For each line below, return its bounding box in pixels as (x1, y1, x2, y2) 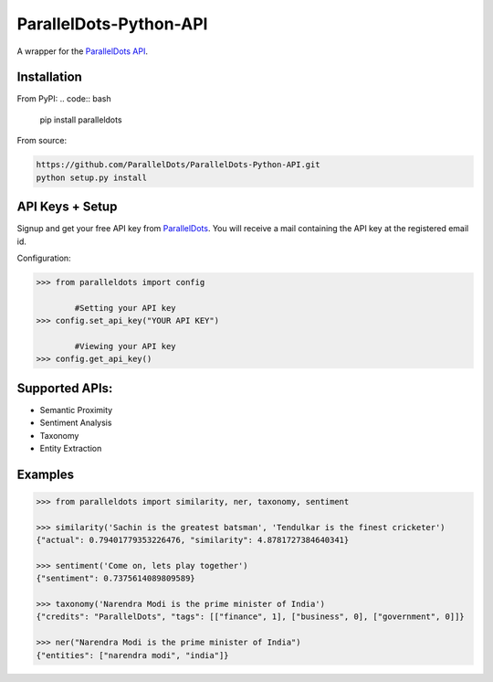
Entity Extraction (39, 442, 102, 453)
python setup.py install (36, 172, 148, 183)
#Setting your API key (74, 303, 177, 313)
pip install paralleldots (39, 114, 122, 125)
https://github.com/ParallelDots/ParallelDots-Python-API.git (36, 160, 320, 170)
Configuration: (16, 252, 72, 263)
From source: (16, 135, 68, 146)
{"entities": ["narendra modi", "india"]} (36, 650, 229, 660)
